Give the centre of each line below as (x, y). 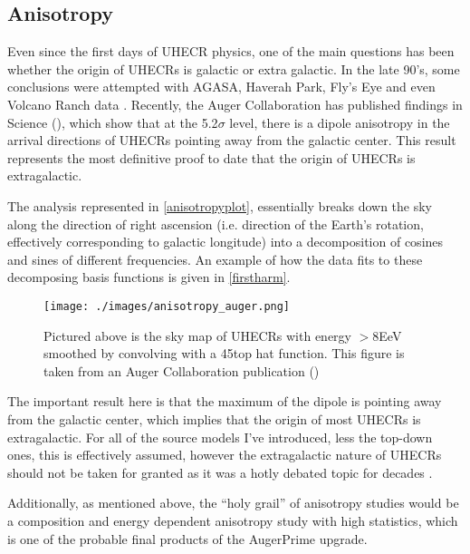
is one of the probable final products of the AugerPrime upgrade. (187, 538)
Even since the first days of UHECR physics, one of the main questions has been (231, 51)
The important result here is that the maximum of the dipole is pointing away (225, 401)
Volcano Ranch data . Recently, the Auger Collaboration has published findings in (235, 104)
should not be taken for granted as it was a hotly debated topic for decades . (220, 472)
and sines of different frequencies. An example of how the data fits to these (215, 259)
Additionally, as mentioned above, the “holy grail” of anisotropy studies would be (233, 503)
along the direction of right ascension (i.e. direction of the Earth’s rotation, (216, 224)
